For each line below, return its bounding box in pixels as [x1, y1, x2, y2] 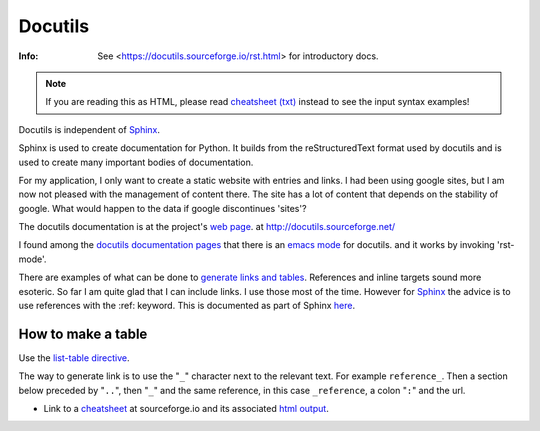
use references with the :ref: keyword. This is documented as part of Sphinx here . [18, 300, 356, 312]
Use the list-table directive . [18, 351, 130, 364]
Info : [18, 50, 39, 62]
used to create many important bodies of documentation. [18, 156, 254, 168]
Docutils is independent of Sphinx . [18, 123, 160, 135]
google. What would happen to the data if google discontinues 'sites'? [18, 202, 307, 214]
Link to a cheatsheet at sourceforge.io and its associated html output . [43, 403, 329, 415]
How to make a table [18, 325, 148, 342]
